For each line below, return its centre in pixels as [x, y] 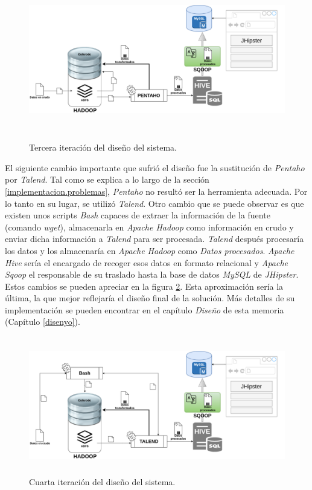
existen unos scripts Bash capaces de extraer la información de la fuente [138, 215]
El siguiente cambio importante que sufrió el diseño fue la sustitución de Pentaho [155, 167]
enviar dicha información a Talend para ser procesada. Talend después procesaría [154, 239]
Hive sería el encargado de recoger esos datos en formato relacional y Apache [147, 262]
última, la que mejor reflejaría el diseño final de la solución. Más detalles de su [150, 298]
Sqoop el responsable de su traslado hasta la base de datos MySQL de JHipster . [152, 274]
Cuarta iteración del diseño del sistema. [102, 482]
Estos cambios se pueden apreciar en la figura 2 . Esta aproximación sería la [144, 286]
